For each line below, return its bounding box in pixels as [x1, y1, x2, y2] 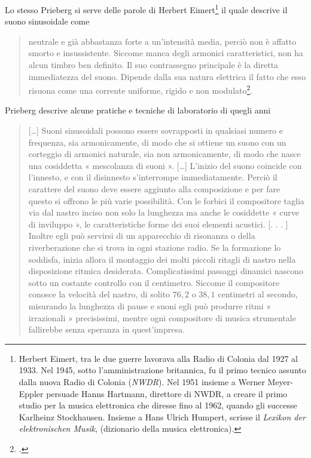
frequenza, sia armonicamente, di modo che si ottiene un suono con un [28, 136, 286, 148]
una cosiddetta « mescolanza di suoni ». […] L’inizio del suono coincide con [28, 159, 302, 171]
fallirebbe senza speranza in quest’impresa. [28, 323, 185, 336]
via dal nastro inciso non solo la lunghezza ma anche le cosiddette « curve [28, 206, 300, 219]
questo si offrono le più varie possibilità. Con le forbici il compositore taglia [28, 194, 304, 207]
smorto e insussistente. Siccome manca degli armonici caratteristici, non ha [28, 47, 303, 59]
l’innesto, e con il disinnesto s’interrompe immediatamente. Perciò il [28, 171, 278, 183]
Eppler [19, 387, 44, 399]
